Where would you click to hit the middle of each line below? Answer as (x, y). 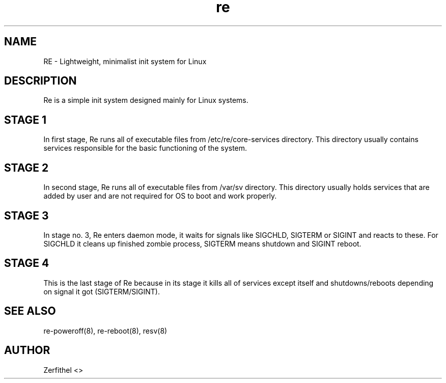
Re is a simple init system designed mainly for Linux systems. (146, 100)
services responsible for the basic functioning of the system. (145, 148)
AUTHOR (27, 350)
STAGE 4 (27, 263)
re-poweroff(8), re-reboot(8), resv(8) (105, 331)
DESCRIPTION (40, 81)
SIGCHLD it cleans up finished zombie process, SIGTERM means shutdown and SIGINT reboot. (202, 243)
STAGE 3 (26, 215)
